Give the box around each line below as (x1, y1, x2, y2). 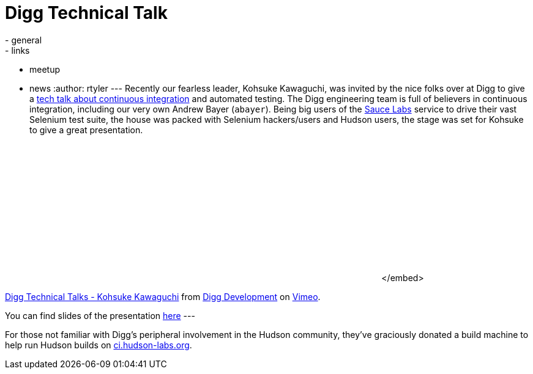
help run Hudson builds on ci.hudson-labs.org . (5, 339, 192, 350)
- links (5, 45, 30, 56)
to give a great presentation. (29, 124, 143, 135)
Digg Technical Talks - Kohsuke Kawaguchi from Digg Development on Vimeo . (5, 291, 321, 302)
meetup (29, 64, 61, 75)
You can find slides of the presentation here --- (5, 310, 195, 321)
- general (5, 34, 42, 45)
